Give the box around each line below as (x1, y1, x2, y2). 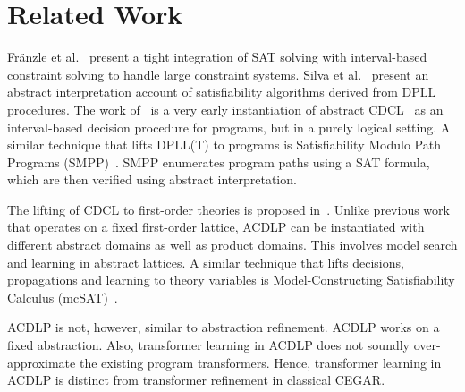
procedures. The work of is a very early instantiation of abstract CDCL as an (7, 99, 444, 118)
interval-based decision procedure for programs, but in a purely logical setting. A (7, 117, 451, 136)
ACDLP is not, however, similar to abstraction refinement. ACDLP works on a (7, 318, 440, 337)
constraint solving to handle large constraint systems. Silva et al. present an (7, 64, 429, 83)
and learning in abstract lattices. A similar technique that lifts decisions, (7, 252, 404, 271)
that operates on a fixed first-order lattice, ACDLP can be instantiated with (7, 217, 425, 236)
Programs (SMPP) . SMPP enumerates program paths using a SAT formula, (7, 152, 430, 171)
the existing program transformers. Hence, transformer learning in (79, 353, 442, 371)
